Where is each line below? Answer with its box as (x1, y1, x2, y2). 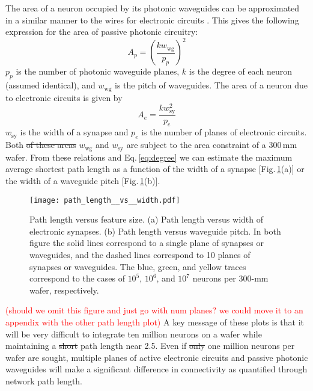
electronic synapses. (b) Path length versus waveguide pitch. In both (29, 224, 281, 237)
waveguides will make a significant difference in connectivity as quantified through (5, 363, 308, 375)
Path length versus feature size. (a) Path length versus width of (29, 213, 264, 226)
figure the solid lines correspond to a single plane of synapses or (29, 236, 264, 249)
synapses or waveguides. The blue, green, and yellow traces (29, 260, 246, 272)
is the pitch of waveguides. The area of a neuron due (115, 79, 308, 91)
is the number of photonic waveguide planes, (16, 65, 180, 78)
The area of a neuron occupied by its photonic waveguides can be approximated (5, 2, 300, 14)
